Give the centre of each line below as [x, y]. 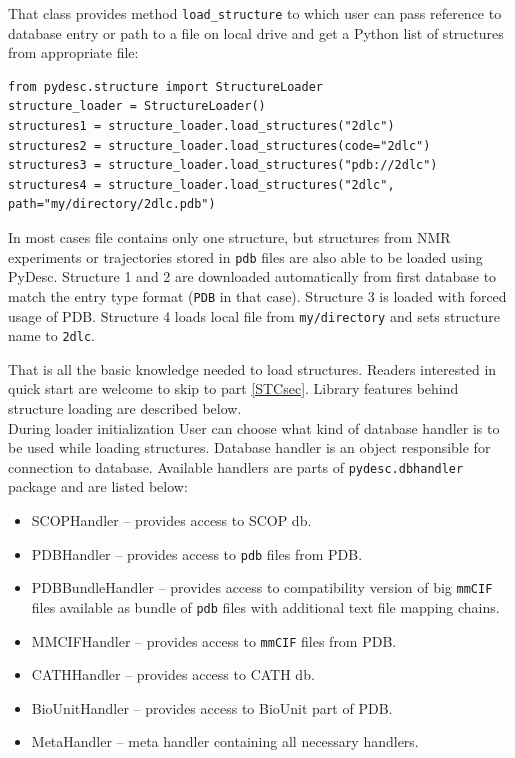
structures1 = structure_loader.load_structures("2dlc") [201, 126]
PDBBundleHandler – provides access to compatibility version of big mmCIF [262, 587]
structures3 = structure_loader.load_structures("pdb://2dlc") [223, 165]
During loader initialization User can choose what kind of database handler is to [254, 427]
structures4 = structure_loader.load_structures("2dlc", [201, 184]
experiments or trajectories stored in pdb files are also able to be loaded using [245, 256]
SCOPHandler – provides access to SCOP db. [171, 520]
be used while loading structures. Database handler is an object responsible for [249, 447]
